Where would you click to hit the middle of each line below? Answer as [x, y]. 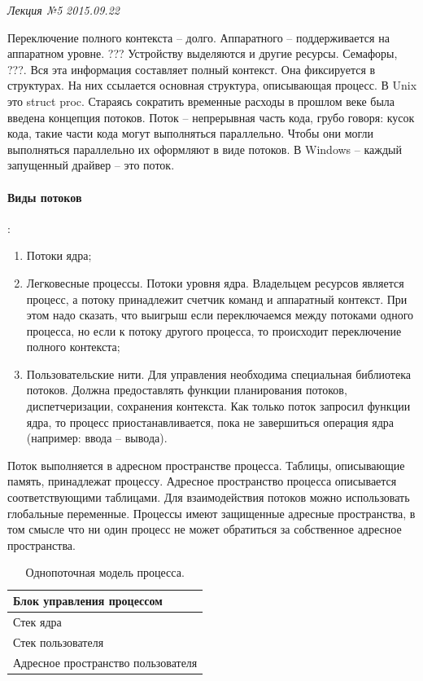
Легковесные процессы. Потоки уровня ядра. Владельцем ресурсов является [215, 282]
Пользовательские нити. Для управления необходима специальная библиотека [218, 373]
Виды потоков [45, 197]
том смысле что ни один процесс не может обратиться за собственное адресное [205, 529]
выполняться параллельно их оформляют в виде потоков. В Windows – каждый [205, 149]
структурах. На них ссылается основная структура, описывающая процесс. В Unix [212, 85]
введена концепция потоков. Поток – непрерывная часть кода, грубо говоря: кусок [211, 117]
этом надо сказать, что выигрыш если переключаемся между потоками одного [220, 315]
